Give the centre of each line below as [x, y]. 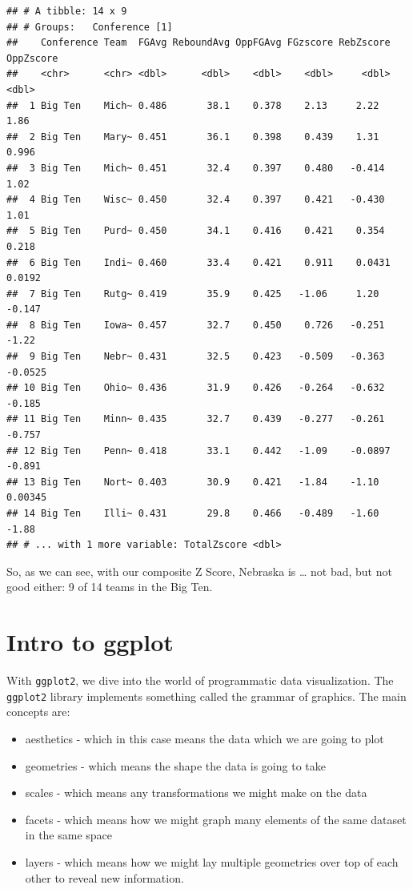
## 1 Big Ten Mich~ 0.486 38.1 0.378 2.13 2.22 [193, 105]
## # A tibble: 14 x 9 [67, 11]
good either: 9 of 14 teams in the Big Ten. [110, 587]
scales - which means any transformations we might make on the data [196, 792]
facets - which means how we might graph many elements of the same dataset [216, 819]
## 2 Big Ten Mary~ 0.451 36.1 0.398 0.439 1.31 [193, 137]
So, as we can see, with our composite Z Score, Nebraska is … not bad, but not [199, 571]
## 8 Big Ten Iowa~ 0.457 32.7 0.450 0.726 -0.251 [196, 325]
